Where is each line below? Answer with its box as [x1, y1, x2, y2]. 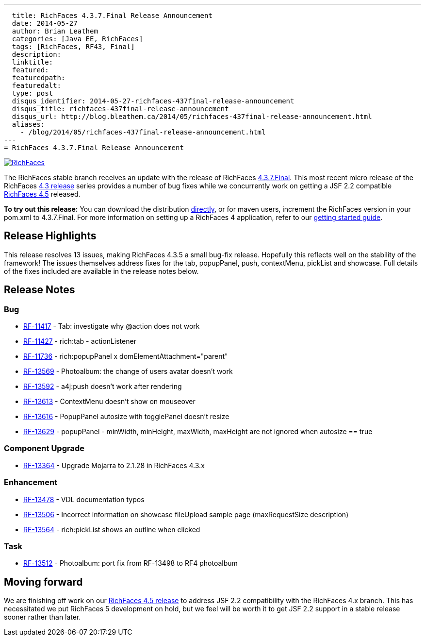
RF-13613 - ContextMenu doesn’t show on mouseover [23, 397, 196, 406]
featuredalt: [12, 82, 62, 89]
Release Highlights [4, 230, 97, 242]
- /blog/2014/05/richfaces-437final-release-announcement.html [20, 128, 266, 136]
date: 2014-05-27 [12, 19, 78, 27]
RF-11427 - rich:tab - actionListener [23, 337, 136, 346]
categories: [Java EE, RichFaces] [12, 35, 143, 43]
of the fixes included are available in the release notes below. [4, 267, 199, 275]
